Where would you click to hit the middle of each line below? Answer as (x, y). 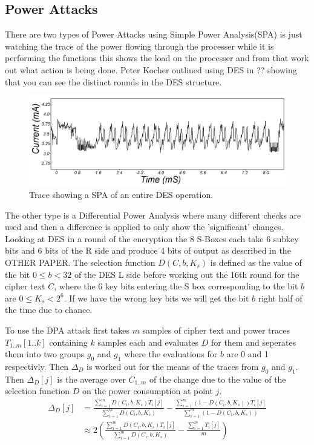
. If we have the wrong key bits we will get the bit (156, 298)
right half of (280, 298)
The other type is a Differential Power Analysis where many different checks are (153, 215)
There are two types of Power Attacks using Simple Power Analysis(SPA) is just (154, 34)
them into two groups (45, 354)
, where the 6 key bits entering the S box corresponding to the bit (176, 286)
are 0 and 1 (247, 354)
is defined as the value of (256, 262)
